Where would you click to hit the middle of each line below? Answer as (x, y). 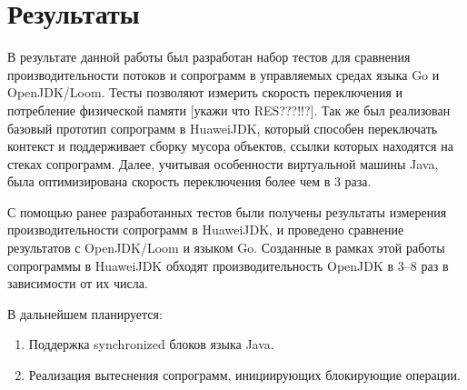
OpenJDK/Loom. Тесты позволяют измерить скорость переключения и (205, 92)
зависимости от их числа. (78, 283)
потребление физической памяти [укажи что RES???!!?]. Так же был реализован (229, 110)
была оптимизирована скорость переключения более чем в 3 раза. (189, 181)
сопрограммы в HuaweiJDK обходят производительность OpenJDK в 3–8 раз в (228, 265)
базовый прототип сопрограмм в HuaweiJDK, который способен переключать (223, 128)
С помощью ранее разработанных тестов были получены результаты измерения (227, 211)
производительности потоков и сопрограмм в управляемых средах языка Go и (224, 74)
